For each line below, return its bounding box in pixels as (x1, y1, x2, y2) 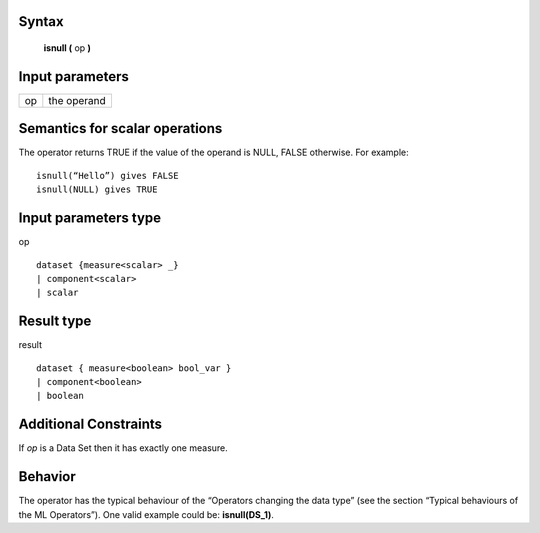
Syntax (18, 13, 64, 30)
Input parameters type (18, 210, 162, 227)
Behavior (18, 468, 77, 485)
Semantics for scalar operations (18, 120, 223, 137)
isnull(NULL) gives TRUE (36, 184, 158, 195)
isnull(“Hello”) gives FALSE (36, 170, 179, 181)
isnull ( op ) (43, 42, 92, 54)
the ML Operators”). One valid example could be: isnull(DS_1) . (18, 508, 274, 520)
